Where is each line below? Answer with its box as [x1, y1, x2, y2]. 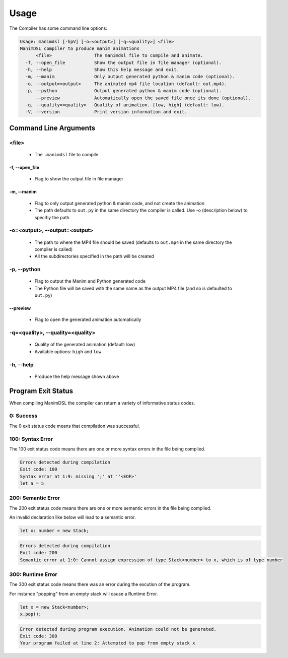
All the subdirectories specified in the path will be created [34, 253, 155, 259]
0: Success [9, 412, 38, 419]
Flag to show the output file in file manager [34, 176, 123, 182]
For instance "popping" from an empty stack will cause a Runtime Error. [9, 590, 158, 597]
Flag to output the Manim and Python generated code [34, 278, 146, 284]
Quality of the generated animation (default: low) [34, 342, 135, 348]
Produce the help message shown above [34, 373, 119, 379]
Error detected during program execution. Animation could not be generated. [20, 626, 217, 632]
